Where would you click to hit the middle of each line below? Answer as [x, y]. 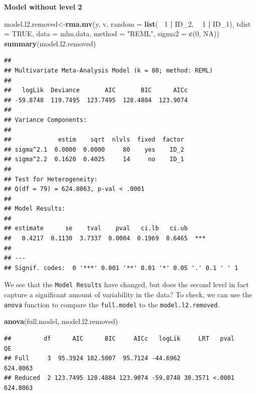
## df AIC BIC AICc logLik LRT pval [119, 338]
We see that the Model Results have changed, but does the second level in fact [126, 284]
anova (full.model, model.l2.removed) [61, 321]
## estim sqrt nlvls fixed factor [94, 140]
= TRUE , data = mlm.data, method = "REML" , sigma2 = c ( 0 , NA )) [112, 34]
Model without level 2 [43, 7]
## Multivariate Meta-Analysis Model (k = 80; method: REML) [109, 70]
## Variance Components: [46, 120]
